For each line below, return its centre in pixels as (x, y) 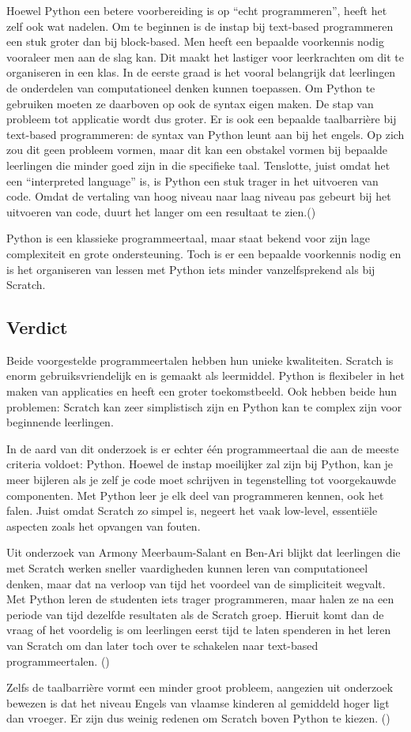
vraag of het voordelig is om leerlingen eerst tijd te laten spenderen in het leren (199, 630)
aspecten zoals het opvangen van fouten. (104, 526)
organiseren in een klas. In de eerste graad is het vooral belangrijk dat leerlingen (201, 72)
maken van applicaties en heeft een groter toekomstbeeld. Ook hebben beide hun (202, 391)
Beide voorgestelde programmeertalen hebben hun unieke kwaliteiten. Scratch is (200, 360)
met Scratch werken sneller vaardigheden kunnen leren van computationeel (187, 568)
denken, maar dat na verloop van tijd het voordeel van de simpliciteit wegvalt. (196, 583)
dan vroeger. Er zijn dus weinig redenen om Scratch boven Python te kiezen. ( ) (198, 718)
